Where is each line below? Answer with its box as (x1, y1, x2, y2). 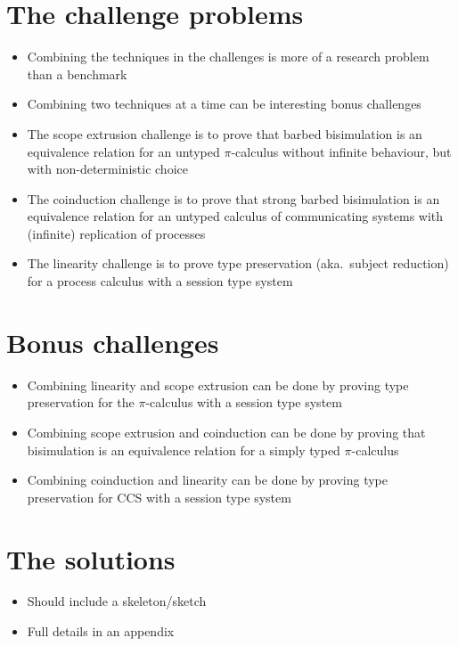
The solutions (6, 540, 176, 576)
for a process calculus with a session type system (27, 272, 293, 290)
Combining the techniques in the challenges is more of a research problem (27, 47, 429, 66)
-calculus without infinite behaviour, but (231, 142, 452, 160)
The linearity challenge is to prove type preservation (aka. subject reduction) (27, 254, 449, 273)
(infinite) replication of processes (27, 224, 206, 242)
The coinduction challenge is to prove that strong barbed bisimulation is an (27, 189, 440, 208)
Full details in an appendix (27, 622, 175, 641)
